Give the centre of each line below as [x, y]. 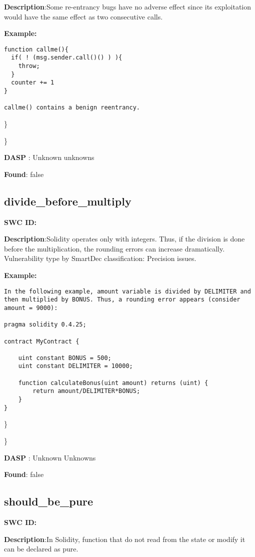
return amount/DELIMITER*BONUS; [86, 391]
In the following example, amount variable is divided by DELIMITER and [127, 291]
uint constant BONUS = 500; [65, 358]
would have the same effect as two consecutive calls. [83, 16]
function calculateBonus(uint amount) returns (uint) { [113, 383]
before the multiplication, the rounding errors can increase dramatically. [114, 248]
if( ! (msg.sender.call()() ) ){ [67, 58]
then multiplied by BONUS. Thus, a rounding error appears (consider [122, 300]
